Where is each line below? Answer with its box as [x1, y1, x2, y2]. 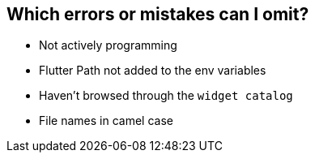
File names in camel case [39, 114, 173, 128]
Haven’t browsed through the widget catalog [39, 88, 293, 103]
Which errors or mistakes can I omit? [6, 4, 309, 24]
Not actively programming [39, 38, 177, 53]
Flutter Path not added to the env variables [39, 63, 266, 78]
